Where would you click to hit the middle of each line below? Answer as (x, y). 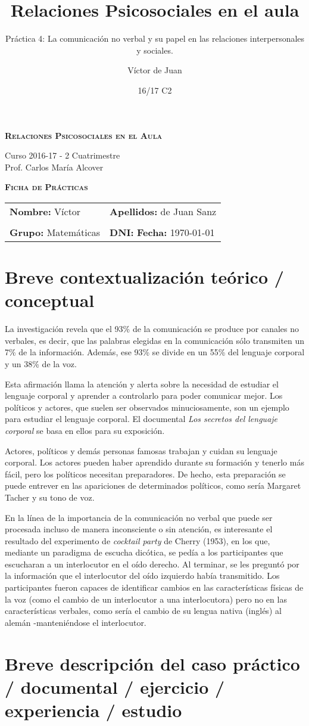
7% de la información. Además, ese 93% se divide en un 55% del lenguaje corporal (155, 352)
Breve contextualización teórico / (144, 277)
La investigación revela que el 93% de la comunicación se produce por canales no (152, 329)
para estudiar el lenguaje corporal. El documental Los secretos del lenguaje (141, 419)
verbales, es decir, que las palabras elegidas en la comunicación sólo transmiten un (155, 340)
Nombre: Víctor (45, 211)
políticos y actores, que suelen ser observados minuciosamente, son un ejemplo (147, 407)
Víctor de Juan (155, 70)
